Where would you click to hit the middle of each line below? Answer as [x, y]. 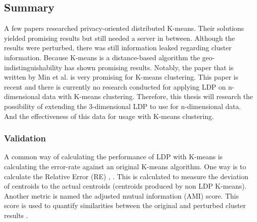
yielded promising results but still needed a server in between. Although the [120, 38]
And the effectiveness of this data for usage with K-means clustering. [109, 116]
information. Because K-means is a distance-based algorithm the [102, 57]
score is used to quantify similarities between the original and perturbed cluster [125, 205]
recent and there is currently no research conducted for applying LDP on [115, 86]
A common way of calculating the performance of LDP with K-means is [113, 157]
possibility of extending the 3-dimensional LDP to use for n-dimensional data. [123, 106]
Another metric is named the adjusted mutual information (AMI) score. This [122, 195]
